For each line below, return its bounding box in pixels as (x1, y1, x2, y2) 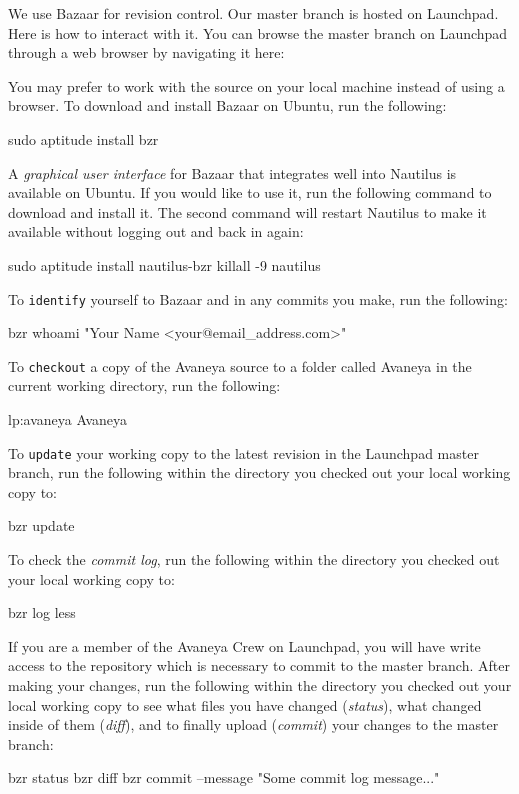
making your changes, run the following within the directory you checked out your (8, 675, 512, 696)
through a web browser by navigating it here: (8, 42, 285, 63)
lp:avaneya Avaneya (8, 409, 127, 430)
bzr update (8, 515, 75, 536)
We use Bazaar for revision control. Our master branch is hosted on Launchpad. (8, 3, 499, 23)
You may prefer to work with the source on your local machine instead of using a (8, 75, 505, 96)
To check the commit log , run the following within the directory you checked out (8, 549, 500, 570)
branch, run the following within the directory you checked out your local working (8, 462, 511, 483)
